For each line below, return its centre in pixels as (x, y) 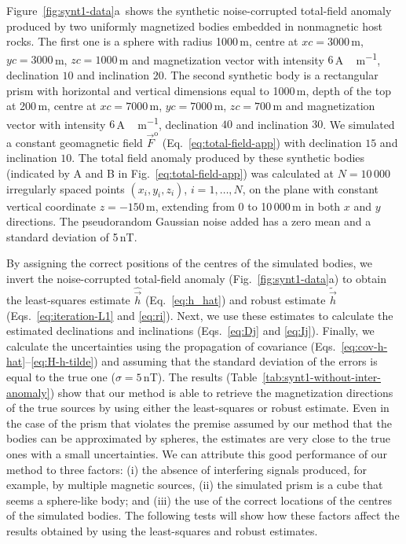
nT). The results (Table (200, 376)
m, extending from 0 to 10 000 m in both (243, 206)
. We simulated (359, 124)
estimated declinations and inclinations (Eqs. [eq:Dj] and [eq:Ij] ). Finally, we (190, 331)
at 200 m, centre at (51, 106)
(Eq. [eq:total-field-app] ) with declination (262, 142)
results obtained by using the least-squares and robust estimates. (162, 530)
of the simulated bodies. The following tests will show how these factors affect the (203, 515)
